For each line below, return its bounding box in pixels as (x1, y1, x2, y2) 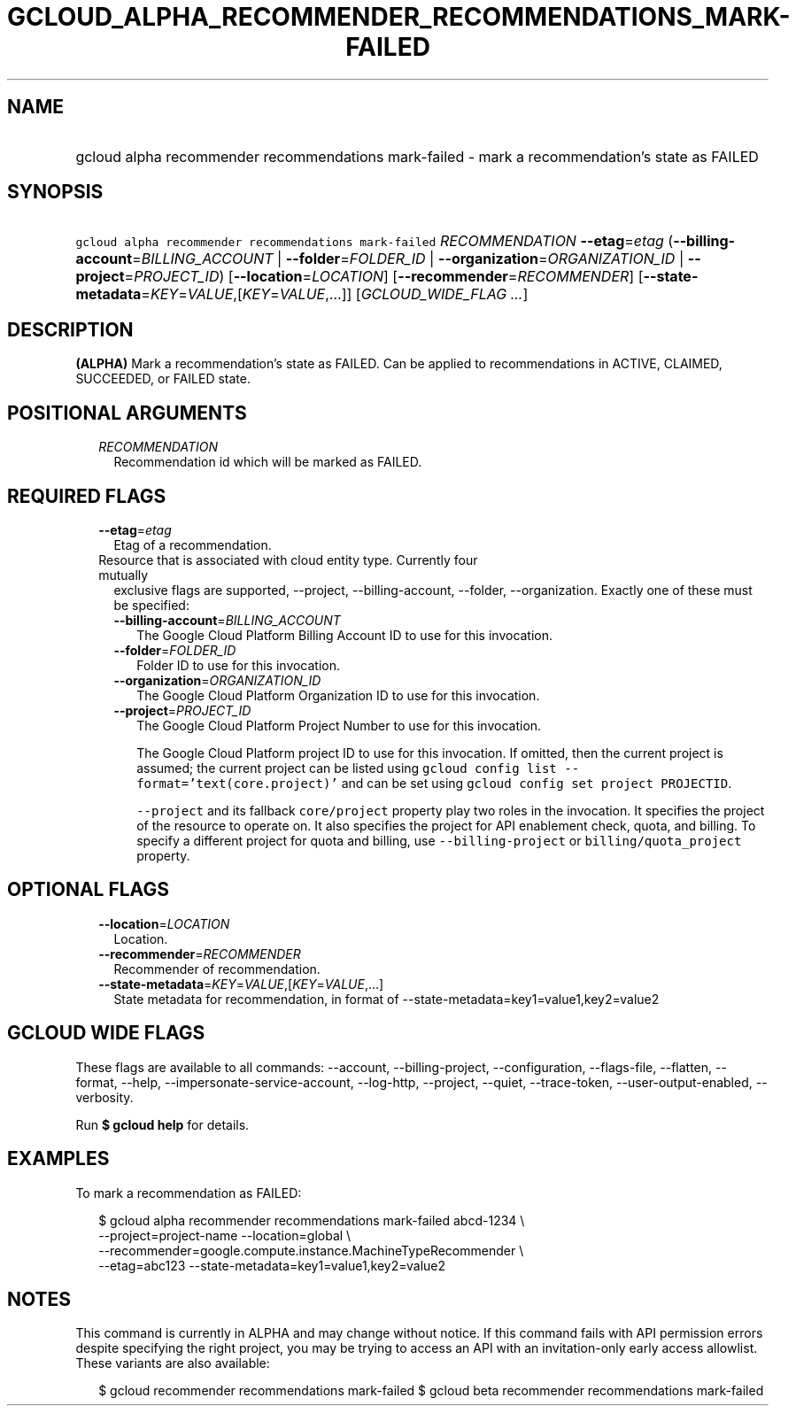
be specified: (113, 597, 189, 613)
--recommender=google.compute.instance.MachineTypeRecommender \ (98, 1242, 524, 1258)
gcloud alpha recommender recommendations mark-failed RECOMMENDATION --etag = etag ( (75, 232, 674, 251)
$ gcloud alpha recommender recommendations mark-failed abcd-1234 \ (98, 1212, 525, 1228)
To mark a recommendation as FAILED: (75, 1185, 302, 1201)
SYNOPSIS (7, 181, 104, 204)
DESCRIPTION (7, 318, 134, 341)
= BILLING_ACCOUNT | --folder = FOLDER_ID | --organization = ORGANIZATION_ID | (132, 250, 684, 268)
